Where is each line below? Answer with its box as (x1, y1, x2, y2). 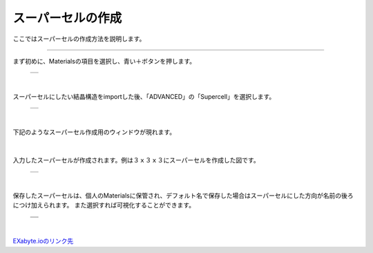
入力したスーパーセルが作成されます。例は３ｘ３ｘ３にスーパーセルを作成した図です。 (12, 156, 260, 165)
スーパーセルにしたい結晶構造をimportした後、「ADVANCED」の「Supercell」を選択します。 (12, 92, 276, 100)
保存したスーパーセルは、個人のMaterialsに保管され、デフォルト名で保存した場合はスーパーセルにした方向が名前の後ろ (12, 191, 354, 200)
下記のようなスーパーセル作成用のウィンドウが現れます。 (12, 128, 176, 136)
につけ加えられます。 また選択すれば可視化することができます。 (12, 201, 195, 209)
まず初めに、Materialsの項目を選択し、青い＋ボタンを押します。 (12, 57, 196, 65)
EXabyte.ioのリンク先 (12, 237, 74, 245)
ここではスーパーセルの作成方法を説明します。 (12, 35, 146, 43)
